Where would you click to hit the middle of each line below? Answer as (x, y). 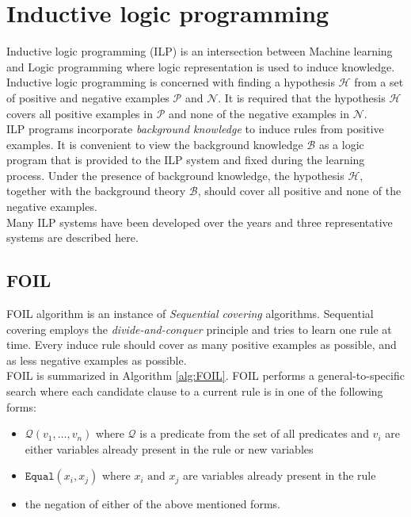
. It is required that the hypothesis (302, 97)
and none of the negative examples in (259, 113)
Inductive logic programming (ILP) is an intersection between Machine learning (200, 51)
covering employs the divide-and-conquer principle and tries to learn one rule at (199, 329)
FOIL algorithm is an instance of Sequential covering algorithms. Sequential (190, 314)
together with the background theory (96, 191)
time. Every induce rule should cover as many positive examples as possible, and (202, 345)
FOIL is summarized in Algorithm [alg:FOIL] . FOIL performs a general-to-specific (205, 375)
